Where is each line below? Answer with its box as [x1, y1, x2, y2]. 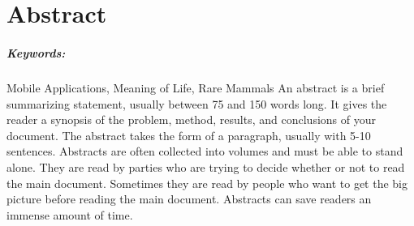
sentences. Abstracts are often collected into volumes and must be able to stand [6, 143, 403, 160]
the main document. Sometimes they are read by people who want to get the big [6, 174, 408, 191]
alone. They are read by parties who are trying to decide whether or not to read [6, 158, 405, 175]
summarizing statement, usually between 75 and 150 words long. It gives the [6, 95, 387, 112]
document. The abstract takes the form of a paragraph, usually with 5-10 [6, 126, 371, 143]
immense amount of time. [6, 206, 133, 223]
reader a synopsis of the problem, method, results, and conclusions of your [6, 111, 376, 128]
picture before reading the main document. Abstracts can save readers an [6, 190, 372, 207]
